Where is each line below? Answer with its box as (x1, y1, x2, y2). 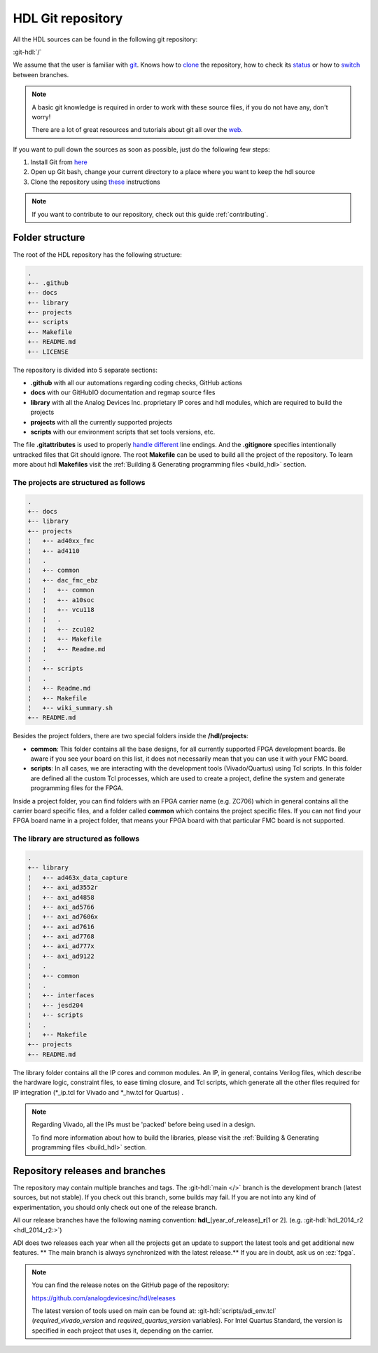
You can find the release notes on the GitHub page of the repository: (31, 1281, 230, 1289)
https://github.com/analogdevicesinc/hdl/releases (31, 1293, 176, 1302)
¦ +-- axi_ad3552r (27, 884, 98, 891)
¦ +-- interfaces (27, 992, 94, 999)
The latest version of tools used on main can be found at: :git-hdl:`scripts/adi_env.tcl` (31, 1306, 276, 1315)
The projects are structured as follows (13, 477, 146, 487)
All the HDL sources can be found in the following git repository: (13, 35, 198, 44)
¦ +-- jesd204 (27, 1001, 84, 1009)
